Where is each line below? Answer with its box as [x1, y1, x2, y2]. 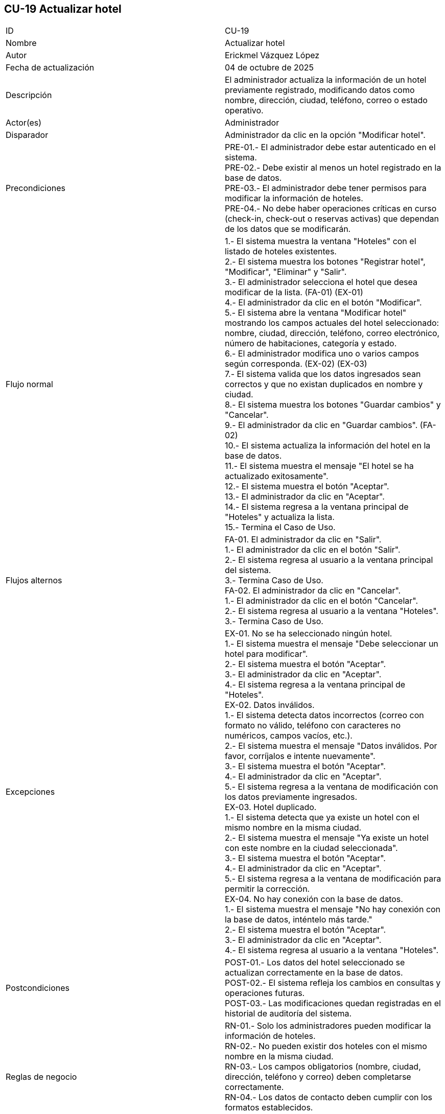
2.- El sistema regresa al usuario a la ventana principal [225, 555, 433, 565]
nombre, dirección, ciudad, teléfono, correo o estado [225, 95, 428, 106]
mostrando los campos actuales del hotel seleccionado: [225, 318, 439, 328]
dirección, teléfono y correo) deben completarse [225, 1072, 411, 1082]
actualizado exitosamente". [225, 471, 329, 482]
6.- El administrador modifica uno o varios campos [225, 348, 419, 359]
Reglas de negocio [6, 1072, 77, 1082]
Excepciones [6, 787, 55, 797]
